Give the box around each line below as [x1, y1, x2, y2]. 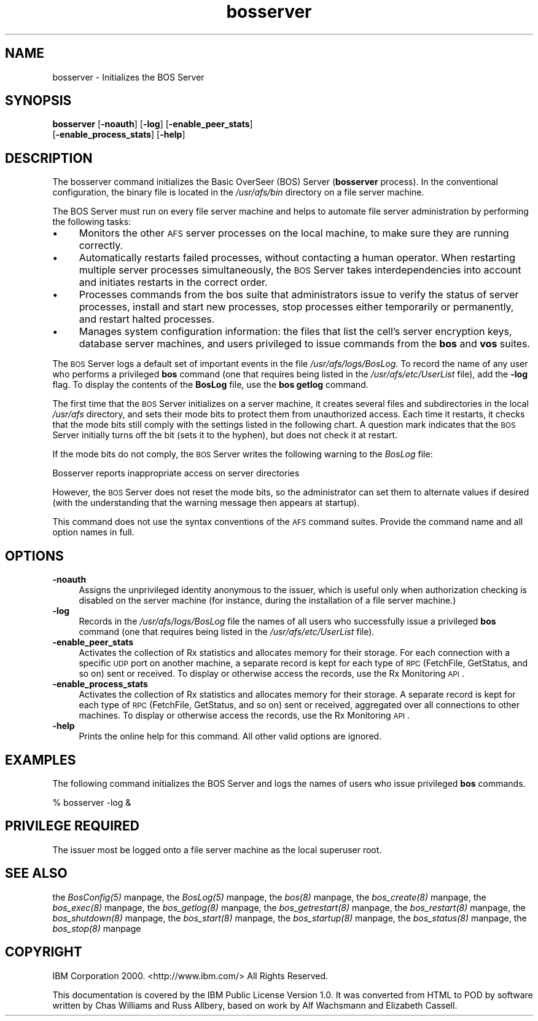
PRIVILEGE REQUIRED [5, 818, 139, 834]
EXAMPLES [5, 752, 76, 768]
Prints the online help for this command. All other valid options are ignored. [79, 731, 382, 742]
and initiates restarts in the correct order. [79, 276, 268, 289]
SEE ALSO [5, 865, 68, 881]
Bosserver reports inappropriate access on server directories [52, 468, 300, 479]
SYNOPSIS [5, 93, 72, 109]
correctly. [79, 239, 123, 252]
